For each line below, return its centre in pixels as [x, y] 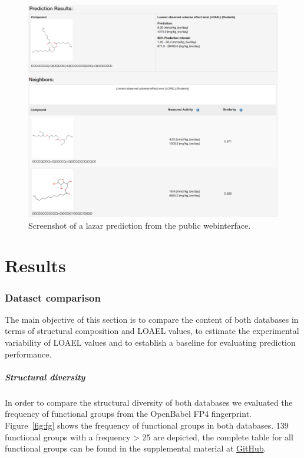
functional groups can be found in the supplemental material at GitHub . [136, 448]
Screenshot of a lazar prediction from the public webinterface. [140, 225]
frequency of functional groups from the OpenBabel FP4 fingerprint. [128, 414]
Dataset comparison [53, 297]
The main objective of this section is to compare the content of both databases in [152, 319]
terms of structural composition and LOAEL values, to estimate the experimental [152, 331]
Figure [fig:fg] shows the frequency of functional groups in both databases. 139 [147, 425]
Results [35, 265]
